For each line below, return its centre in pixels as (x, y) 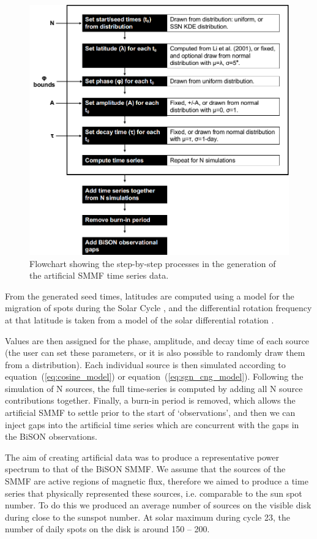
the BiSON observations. (51, 436)
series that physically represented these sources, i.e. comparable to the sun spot (154, 493)
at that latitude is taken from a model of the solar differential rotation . (140, 319)
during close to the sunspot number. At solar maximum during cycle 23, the (147, 517)
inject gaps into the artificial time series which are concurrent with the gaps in (152, 424)
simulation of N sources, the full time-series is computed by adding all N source (154, 388)
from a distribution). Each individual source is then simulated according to (145, 364)
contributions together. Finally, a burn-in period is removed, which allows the (150, 400)
